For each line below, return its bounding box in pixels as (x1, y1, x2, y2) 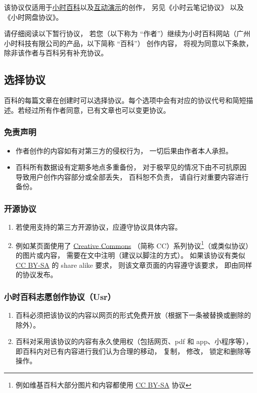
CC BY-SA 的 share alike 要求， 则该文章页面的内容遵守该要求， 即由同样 (15, 259, 253, 270)
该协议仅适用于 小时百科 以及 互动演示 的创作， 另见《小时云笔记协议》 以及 (4, 2, 244, 12)
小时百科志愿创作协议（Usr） (4, 290, 116, 302)
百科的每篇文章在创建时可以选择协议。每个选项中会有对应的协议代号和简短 (4, 95, 246, 105)
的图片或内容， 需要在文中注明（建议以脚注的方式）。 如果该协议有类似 (15, 250, 246, 260)
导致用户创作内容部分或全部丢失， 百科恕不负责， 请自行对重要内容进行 (15, 171, 249, 182)
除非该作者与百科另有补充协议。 (4, 48, 108, 58)
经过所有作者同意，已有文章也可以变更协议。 (24, 104, 170, 115)
